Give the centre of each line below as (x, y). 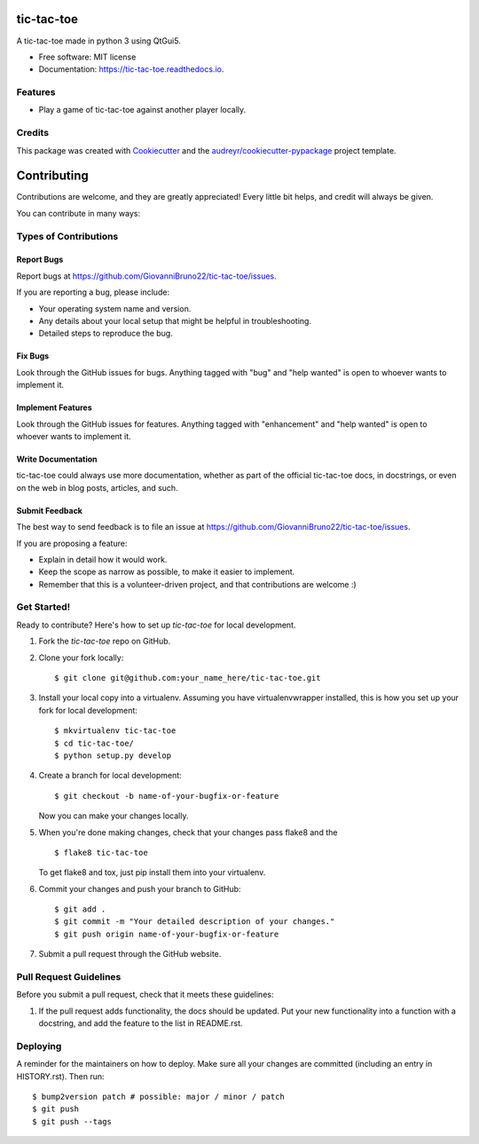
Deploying (39, 1045)
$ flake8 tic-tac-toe (101, 852)
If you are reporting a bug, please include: (93, 292)
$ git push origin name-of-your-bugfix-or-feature (167, 934)
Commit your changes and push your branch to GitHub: (140, 888)
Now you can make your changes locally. (114, 816)
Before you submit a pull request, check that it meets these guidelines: (145, 995)
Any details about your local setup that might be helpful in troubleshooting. (175, 321)
